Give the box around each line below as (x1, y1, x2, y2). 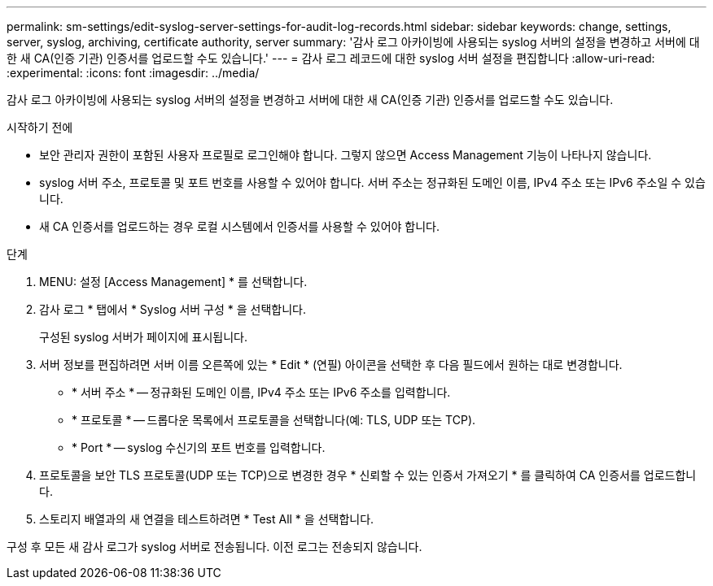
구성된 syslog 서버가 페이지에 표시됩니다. (39, 330, 248, 344)
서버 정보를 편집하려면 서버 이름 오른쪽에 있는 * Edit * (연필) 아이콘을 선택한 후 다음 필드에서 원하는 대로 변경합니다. (39, 358, 623, 371)
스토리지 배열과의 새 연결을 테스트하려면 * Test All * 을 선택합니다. (39, 512, 374, 526)
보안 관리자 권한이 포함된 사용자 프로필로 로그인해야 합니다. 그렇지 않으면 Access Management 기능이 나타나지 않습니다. (39, 148, 652, 162)
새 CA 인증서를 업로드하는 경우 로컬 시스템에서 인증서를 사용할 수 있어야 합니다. (39, 219, 440, 233)
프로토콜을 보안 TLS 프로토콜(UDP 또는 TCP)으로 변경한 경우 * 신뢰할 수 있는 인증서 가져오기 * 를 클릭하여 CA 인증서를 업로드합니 (39, 468, 697, 482)
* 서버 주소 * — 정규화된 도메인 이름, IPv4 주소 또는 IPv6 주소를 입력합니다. (72, 385, 451, 399)
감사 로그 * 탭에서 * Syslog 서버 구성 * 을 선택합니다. (39, 302, 307, 316)
